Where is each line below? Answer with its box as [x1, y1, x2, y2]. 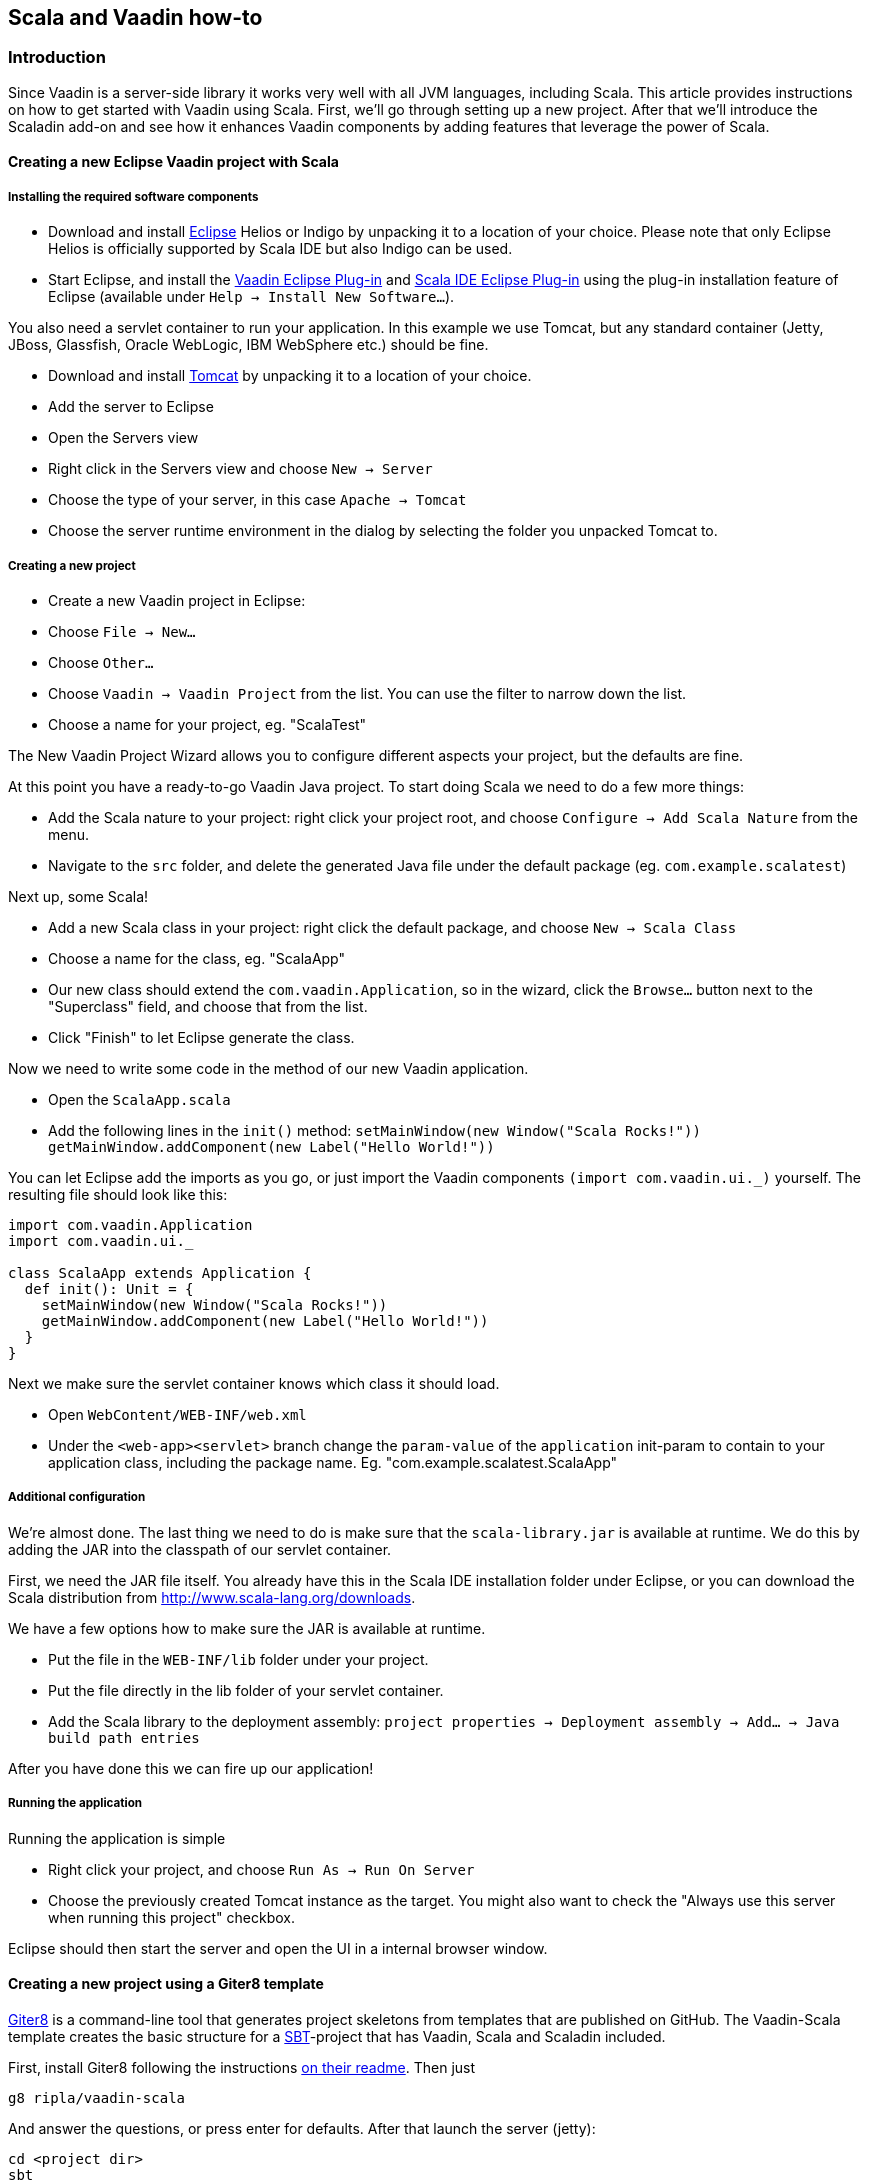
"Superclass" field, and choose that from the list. [48, 997, 368, 1015]
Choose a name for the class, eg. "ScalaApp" [48, 949, 346, 967]
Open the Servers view [48, 429, 199, 447]
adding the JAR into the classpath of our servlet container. [8, 1540, 392, 1558]
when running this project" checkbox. [48, 1908, 296, 1926]
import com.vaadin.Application [8, 1216, 253, 1233]
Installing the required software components [8, 189, 259, 204]
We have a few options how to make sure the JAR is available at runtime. [8, 1619, 486, 1637]
